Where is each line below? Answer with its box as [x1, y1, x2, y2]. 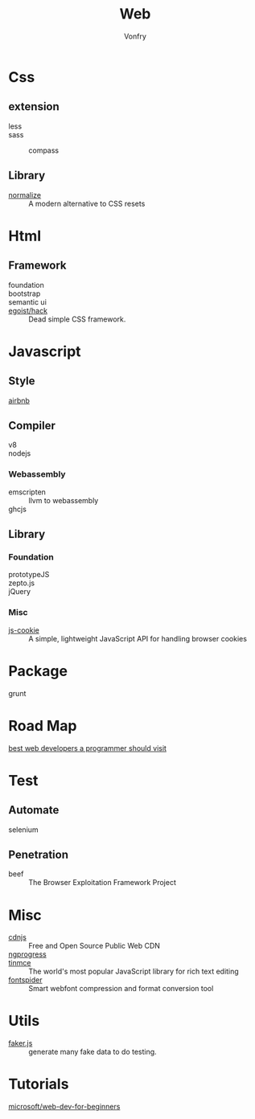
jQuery [8, 587, 31, 596]
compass [28, 146, 60, 155]
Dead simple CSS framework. [28, 314, 126, 324]
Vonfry [123, 31, 147, 41]
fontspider [8, 975, 43, 985]
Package [8, 662, 68, 680]
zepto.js [8, 578, 35, 588]
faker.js [8, 1039, 33, 1048]
